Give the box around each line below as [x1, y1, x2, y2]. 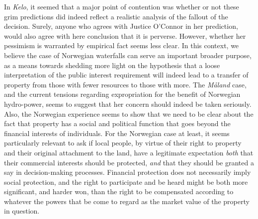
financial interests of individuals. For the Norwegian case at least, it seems [4, 128, 230, 138]
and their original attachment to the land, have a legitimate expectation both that [4, 147, 254, 157]
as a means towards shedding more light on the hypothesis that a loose [4, 60, 220, 70]
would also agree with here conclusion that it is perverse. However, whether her [4, 30, 246, 41]
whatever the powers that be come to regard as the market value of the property [4, 196, 250, 206]
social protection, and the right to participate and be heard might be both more [4, 176, 248, 187]
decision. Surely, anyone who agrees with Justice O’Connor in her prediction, [4, 21, 238, 31]
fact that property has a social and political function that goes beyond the [4, 118, 231, 129]
